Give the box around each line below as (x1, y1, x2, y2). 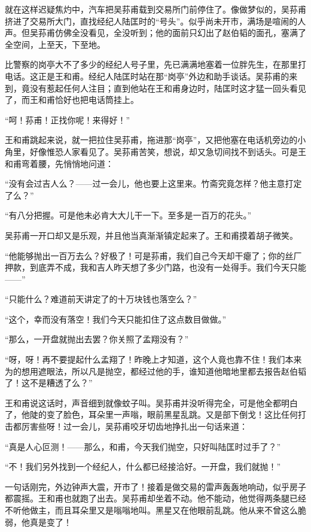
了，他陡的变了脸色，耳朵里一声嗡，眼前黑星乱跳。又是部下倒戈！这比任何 (5, 408, 298, 421)
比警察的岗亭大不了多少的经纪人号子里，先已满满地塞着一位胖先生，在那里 (5, 58, 298, 71)
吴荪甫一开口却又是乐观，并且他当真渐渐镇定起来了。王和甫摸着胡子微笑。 (5, 229, 298, 241)
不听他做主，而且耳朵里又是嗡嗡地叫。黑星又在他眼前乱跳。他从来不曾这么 (5, 504, 298, 516)
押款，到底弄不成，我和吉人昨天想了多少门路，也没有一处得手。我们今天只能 (5, 261, 306, 273)
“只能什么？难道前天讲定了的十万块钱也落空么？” (5, 293, 197, 305)
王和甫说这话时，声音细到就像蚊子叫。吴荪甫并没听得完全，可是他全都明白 (5, 396, 298, 409)
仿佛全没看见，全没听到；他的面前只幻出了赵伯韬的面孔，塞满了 (54, 26, 306, 39)
